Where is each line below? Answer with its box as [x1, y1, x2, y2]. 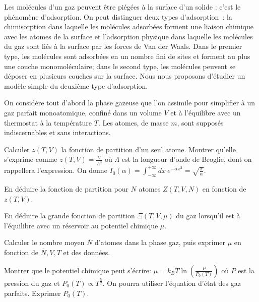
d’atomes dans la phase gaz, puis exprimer [95, 237, 226, 248]
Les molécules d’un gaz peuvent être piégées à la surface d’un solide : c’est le [4, 2, 241, 12]
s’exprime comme [4, 154, 57, 164]
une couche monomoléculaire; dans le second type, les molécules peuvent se [4, 61, 236, 71]
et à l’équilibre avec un [170, 107, 241, 117]
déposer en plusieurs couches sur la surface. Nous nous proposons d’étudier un [4, 71, 245, 81]
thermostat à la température [4, 117, 92, 128]
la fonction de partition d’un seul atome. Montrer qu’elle [61, 144, 236, 154]
